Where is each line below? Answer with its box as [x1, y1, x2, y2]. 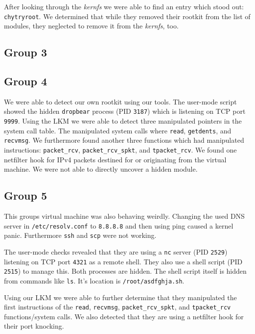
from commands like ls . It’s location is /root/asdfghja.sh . [4, 275, 185, 285]
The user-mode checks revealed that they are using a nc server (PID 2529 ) [4, 247, 228, 257]
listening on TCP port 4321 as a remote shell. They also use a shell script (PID [4, 256, 243, 266]
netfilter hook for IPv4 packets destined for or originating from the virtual [4, 154, 227, 164]
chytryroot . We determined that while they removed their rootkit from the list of [4, 11, 251, 21]
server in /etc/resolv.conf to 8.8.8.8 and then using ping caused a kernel [4, 220, 233, 231]
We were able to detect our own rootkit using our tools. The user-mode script [4, 96, 237, 106]
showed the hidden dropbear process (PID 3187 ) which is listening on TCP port [4, 106, 246, 116]
